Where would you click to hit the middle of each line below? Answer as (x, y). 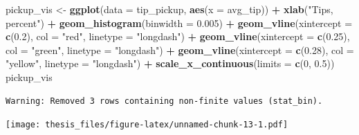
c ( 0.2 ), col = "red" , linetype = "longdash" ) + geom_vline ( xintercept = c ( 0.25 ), (178, 36)
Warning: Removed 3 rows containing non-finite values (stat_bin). (164, 101)
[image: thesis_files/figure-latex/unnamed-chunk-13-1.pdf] (147, 125)
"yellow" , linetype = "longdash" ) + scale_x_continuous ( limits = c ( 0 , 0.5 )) (170, 63)
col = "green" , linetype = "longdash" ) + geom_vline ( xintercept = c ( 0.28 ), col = (180, 49)
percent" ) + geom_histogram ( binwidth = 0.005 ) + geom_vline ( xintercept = (179, 22)
